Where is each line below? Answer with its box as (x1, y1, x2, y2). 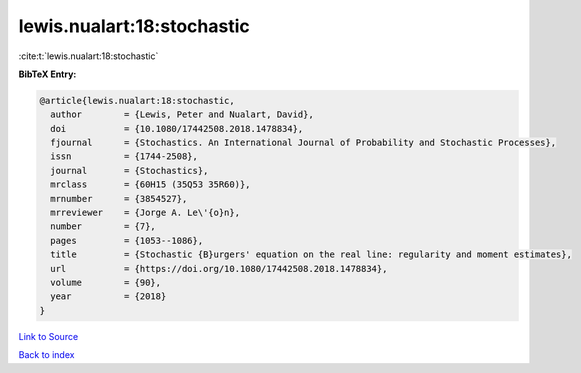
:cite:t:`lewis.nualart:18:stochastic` (18, 50, 159, 62)
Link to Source (18, 330, 79, 342)
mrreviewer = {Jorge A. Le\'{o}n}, (50, 207, 240, 219)
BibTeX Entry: (18, 68, 77, 80)
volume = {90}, (50, 277, 162, 288)
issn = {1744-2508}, (50, 151, 199, 162)
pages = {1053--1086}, (50, 235, 204, 246)
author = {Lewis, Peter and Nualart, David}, (50, 109, 314, 120)
